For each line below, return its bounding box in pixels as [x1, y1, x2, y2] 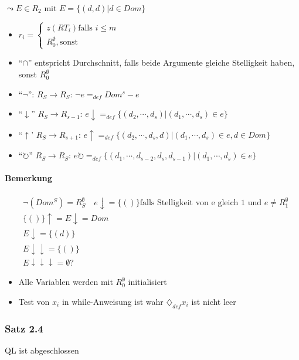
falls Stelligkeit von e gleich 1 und [140, 199, 262, 208]
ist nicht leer [191, 295, 236, 307]
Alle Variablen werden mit [18, 276, 113, 288]
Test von [18, 295, 50, 307]
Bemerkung [5, 172, 52, 184]
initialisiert [128, 276, 167, 288]
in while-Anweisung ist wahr [62, 295, 164, 307]
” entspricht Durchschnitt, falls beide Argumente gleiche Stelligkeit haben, [28, 56, 295, 69]
